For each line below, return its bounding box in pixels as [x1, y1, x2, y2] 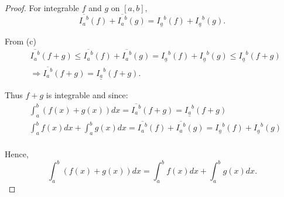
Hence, [5, 148, 29, 160]
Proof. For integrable [5, 2, 80, 13]
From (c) [5, 34, 36, 47]
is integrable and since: [46, 89, 128, 101]
